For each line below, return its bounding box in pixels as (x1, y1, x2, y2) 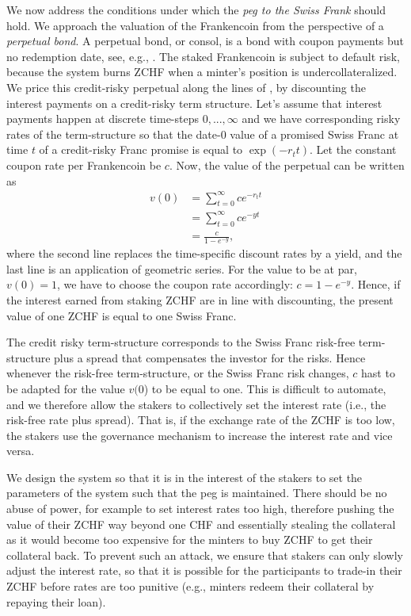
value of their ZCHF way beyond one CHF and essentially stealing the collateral (6, 515, 396, 532)
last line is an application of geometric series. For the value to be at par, (6, 260, 357, 277)
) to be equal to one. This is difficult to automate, (143, 380, 386, 396)
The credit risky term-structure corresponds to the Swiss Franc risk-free (6, 334, 356, 350)
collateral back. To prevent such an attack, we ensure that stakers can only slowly (6, 546, 403, 563)
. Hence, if (351, 276, 401, 293)
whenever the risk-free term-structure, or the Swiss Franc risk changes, (6, 365, 349, 381)
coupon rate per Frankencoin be (6, 156, 162, 173)
